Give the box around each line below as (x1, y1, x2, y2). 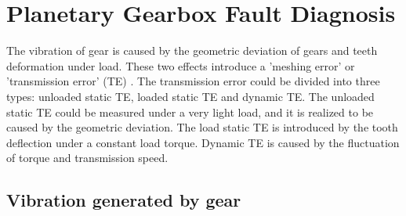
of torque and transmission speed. (6, 149, 169, 166)
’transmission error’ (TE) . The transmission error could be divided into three (6, 73, 380, 89)
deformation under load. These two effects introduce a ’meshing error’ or (6, 57, 355, 74)
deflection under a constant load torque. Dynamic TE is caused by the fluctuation (6, 134, 400, 150)
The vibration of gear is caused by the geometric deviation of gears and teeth (6, 42, 378, 59)
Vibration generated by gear (6, 188, 241, 212)
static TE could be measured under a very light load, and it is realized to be (6, 103, 374, 120)
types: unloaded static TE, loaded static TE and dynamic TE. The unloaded (6, 88, 375, 104)
